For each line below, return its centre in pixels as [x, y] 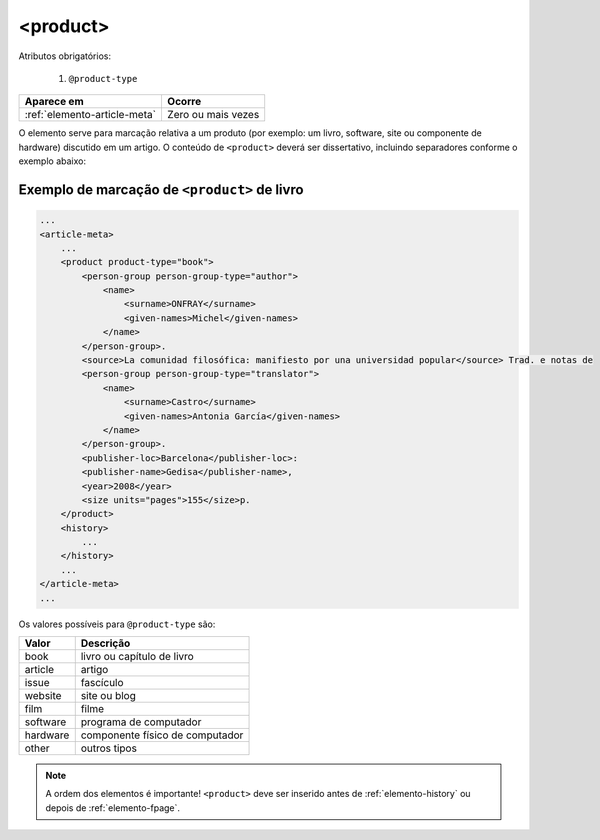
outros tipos [108, 748]
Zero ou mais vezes [213, 115]
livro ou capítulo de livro [137, 657]
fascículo [102, 683]
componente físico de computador [162, 735]
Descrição [105, 643]
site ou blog [108, 696]
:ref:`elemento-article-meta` [90, 115]
